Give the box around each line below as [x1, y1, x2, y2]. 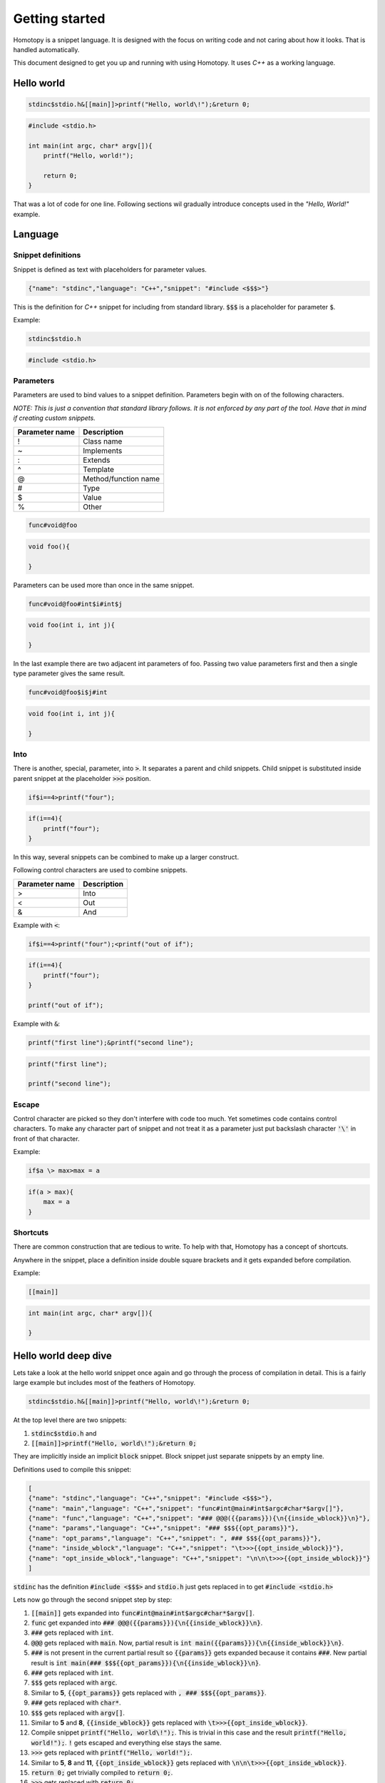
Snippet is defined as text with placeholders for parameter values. [13, 265, 207, 274]
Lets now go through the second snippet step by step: [13, 1595, 173, 1604]
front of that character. [13, 1134, 80, 1143]
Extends [83, 455, 111, 465]
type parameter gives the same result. [13, 669, 125, 678]
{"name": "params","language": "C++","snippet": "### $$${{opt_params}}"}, [28, 1524, 299, 1533]
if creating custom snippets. [13, 414, 96, 422]
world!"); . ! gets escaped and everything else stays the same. [31, 1738, 222, 1747]
